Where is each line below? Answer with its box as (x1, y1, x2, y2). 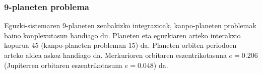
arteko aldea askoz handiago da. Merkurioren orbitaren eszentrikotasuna (4, 50, 227, 60)
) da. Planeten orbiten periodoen (135, 40, 237, 50)
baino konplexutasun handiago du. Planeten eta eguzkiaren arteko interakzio (4, 30, 241, 40)
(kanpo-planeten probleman (41, 40, 126, 50)
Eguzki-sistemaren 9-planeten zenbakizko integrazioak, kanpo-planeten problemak (4, 20, 256, 31)
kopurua (4, 40, 29, 50)
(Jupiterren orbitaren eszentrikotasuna (4, 59, 123, 70)
